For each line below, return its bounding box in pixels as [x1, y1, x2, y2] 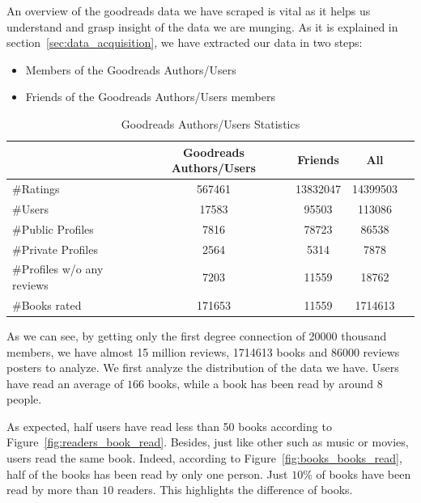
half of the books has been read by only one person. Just [6, 465, 288, 482]
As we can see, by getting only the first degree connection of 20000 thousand [6, 327, 387, 344]
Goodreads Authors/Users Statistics [121, 115, 300, 132]
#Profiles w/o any [12, 260, 104, 277]
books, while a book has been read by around [147, 374, 373, 391]
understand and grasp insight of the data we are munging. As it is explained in [6, 18, 398, 35]
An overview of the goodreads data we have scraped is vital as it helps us [6, 2, 371, 19]
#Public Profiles [12, 220, 94, 237]
